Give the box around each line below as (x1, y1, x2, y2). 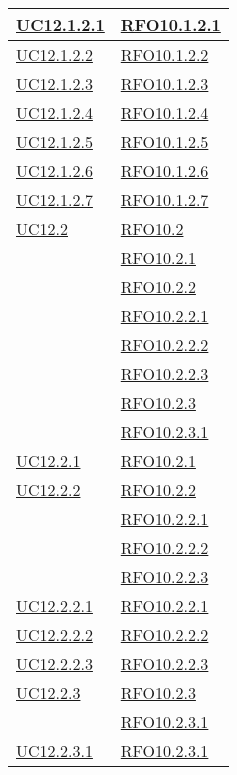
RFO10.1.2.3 (120, 72, 209, 95)
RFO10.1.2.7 (120, 188, 209, 211)
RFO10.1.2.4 (120, 101, 209, 124)
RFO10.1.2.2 (120, 43, 209, 66)
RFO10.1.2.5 (120, 130, 209, 153)
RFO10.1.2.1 (120, 13, 221, 36)
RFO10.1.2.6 (120, 159, 209, 182)
